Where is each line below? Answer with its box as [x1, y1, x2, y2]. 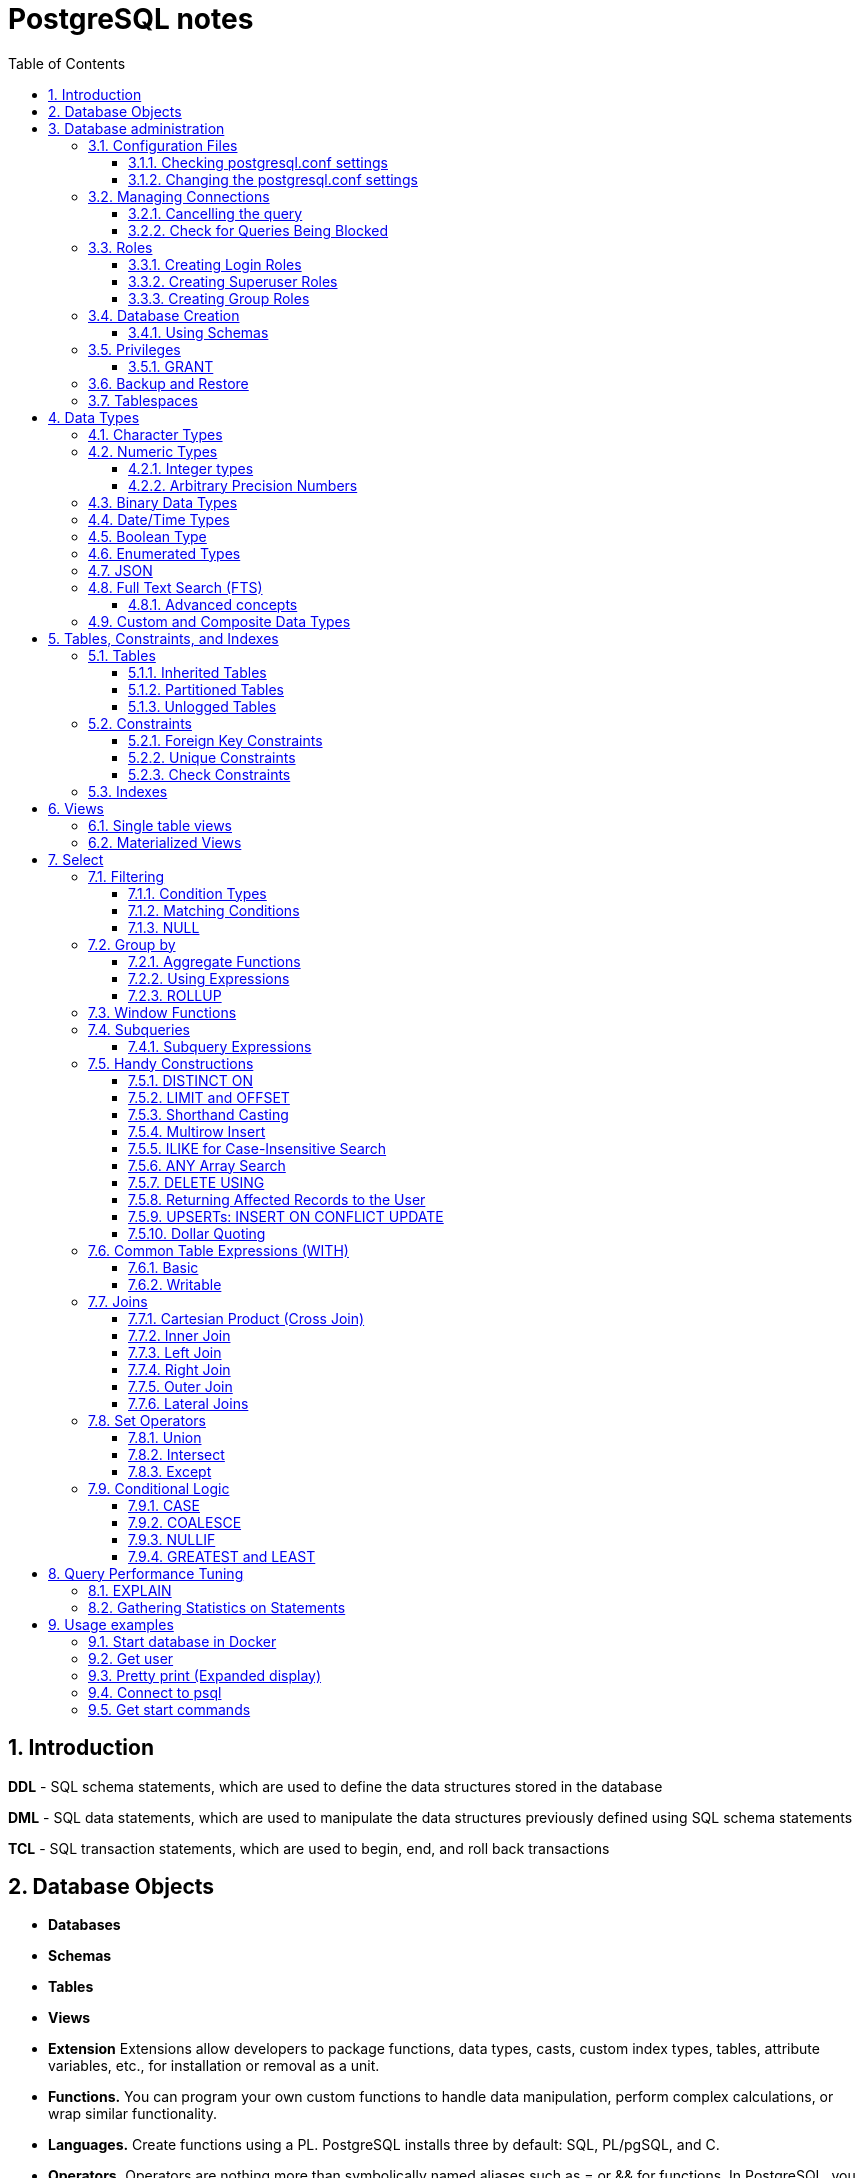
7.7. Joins [88, 1292, 148, 1310]
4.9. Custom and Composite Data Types [88, 612, 351, 630]
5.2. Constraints [88, 714, 192, 732]
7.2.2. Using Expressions [128, 969, 290, 987]
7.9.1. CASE [128, 1496, 200, 1514]
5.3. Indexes [88, 782, 168, 800]
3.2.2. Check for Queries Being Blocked [128, 221, 389, 239]
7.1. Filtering [88, 867, 165, 885]
